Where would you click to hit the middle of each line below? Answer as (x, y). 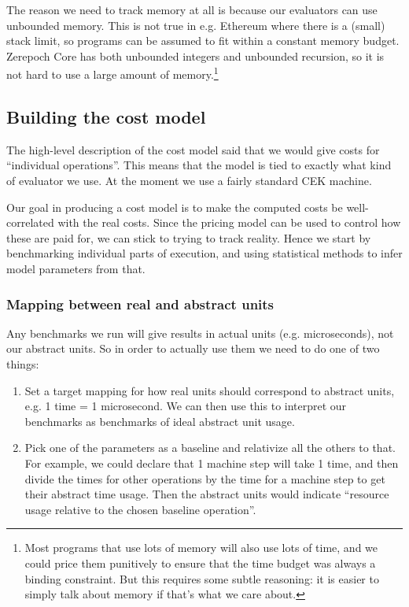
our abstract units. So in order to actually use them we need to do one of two (193, 348)
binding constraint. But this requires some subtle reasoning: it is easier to (202, 578)
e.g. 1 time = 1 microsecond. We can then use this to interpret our (186, 406)
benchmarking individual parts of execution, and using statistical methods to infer (204, 253)
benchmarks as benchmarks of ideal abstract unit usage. (160, 421)
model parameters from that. (76, 268)
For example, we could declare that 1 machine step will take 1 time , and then (212, 463)
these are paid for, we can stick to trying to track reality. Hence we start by (189, 237)
